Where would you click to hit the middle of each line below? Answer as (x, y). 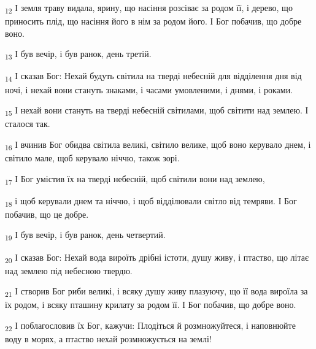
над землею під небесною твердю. (69, 270)
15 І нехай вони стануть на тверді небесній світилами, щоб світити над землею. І (157, 111)
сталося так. (28, 124)
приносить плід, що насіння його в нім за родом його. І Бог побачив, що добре (153, 21)
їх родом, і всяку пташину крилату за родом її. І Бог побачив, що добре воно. (151, 305)
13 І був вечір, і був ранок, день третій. (78, 55)
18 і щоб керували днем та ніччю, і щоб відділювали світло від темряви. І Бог (151, 201)
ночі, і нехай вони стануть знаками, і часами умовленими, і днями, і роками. (149, 89)
